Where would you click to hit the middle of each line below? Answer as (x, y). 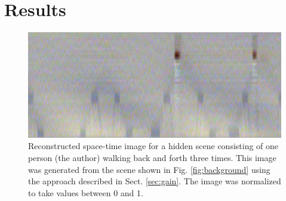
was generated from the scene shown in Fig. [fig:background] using (149, 169)
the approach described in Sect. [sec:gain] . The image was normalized (155, 181)
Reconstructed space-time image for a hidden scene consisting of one (153, 146)
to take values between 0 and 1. (86, 192)
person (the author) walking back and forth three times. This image (152, 157)
